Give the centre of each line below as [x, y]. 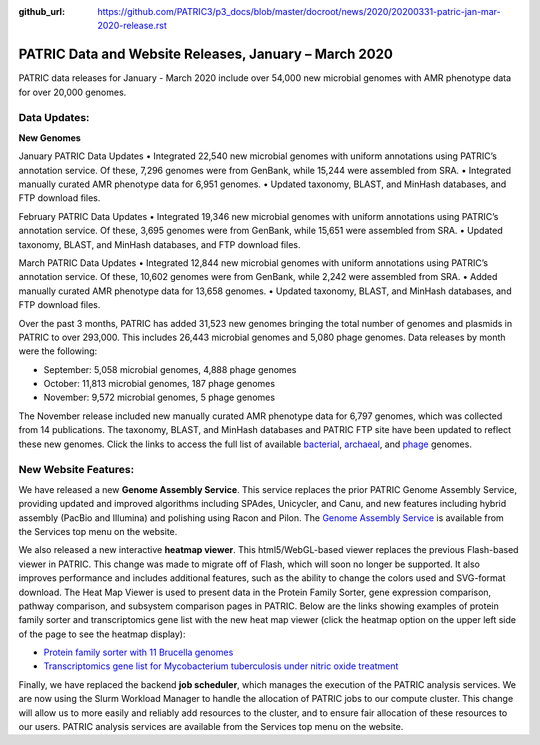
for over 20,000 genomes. [72, 92]
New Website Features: [76, 470]
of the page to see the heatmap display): [102, 634]
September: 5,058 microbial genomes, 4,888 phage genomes [170, 369]
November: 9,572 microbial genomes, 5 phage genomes [159, 397]
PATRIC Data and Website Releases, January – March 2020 [206, 54]
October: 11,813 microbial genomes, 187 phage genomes [159, 384]
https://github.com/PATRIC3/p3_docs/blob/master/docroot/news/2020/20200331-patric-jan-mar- [299, 11]
